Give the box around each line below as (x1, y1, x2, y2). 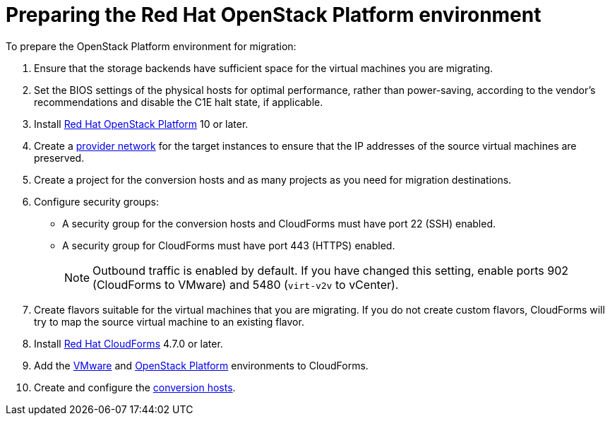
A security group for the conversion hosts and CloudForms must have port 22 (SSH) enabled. (62, 217, 496, 230)
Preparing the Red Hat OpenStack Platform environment (6, 3, 542, 27)
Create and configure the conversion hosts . (34, 381, 236, 393)
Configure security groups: (34, 195, 160, 208)
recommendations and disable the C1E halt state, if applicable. (34, 95, 323, 108)
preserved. (34, 151, 85, 164)
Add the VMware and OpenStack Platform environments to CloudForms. (34, 359, 369, 372)
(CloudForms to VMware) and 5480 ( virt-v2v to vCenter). (92, 277, 399, 292)
